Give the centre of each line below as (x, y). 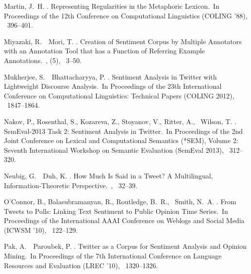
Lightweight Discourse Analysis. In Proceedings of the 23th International (113, 86)
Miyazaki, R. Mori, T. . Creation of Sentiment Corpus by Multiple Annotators (123, 41)
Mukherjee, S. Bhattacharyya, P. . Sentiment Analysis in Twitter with (110, 76)
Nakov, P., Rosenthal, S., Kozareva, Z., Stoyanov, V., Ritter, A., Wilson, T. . (120, 121)
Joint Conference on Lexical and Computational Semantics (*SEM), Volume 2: (121, 140)
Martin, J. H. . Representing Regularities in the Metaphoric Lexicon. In (112, 6)
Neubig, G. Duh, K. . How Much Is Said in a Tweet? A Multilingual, (109, 175)
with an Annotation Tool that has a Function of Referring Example (104, 51)
